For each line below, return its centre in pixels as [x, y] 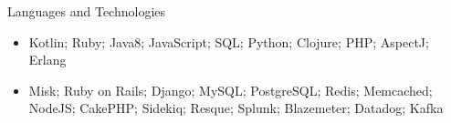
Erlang [47, 60]
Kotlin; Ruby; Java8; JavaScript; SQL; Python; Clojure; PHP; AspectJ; [229, 41]
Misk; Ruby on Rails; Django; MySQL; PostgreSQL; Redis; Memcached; [231, 90]
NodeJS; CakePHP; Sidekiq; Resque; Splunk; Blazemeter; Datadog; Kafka [236, 108]
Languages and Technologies [87, 11]
